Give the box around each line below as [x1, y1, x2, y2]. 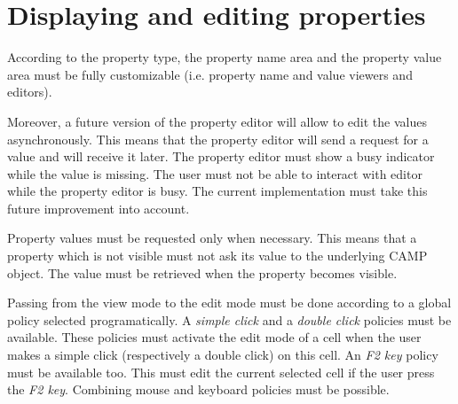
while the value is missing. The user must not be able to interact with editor [7, 164, 422, 183]
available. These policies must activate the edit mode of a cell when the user [7, 328, 422, 346]
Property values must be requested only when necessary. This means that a [7, 229, 417, 247]
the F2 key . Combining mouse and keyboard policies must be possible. [7, 380, 390, 399]
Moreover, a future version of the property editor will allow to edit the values [7, 112, 427, 130]
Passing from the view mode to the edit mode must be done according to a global [7, 293, 452, 312]
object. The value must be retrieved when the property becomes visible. [7, 263, 398, 282]
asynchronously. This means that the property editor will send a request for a [7, 129, 429, 148]
